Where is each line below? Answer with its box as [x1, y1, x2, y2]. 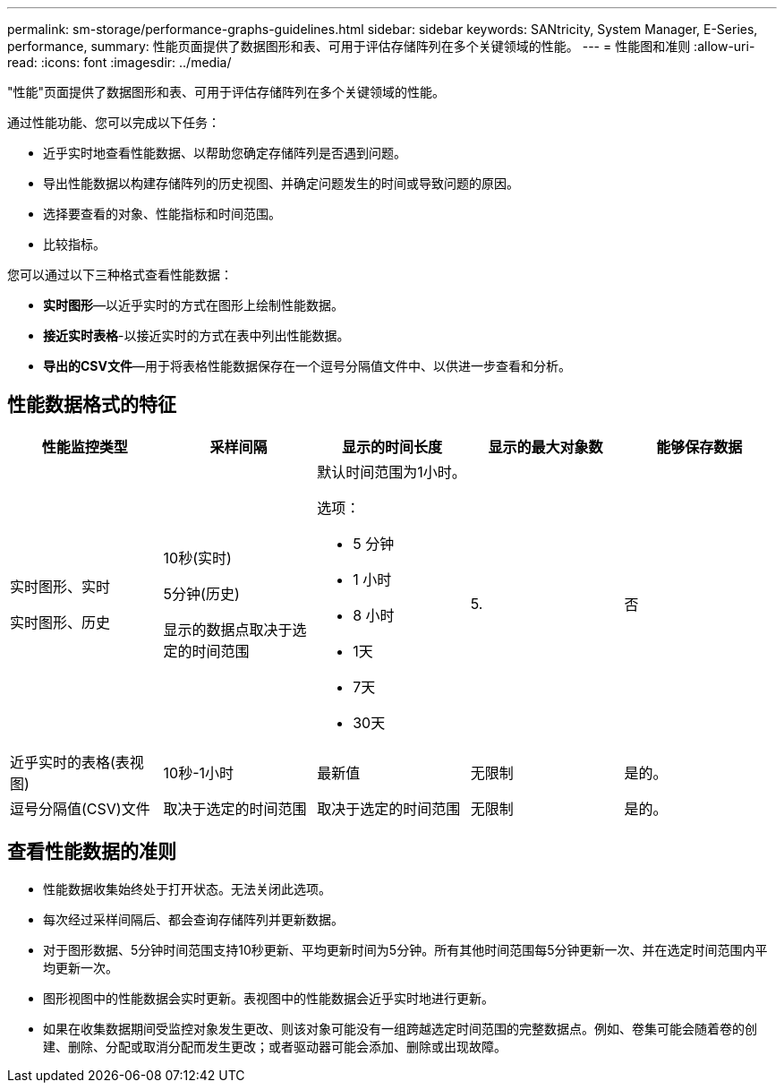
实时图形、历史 [10, 613, 111, 631]
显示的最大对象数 [488, 437, 603, 456]
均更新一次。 [43, 959, 118, 975]
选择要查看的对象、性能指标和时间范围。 [43, 206, 281, 221]
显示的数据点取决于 [163, 620, 293, 639]
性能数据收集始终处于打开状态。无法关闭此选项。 [43, 880, 331, 897]
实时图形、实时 [10, 577, 111, 596]
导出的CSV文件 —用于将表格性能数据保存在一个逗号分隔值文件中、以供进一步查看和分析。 [43, 358, 571, 373]
